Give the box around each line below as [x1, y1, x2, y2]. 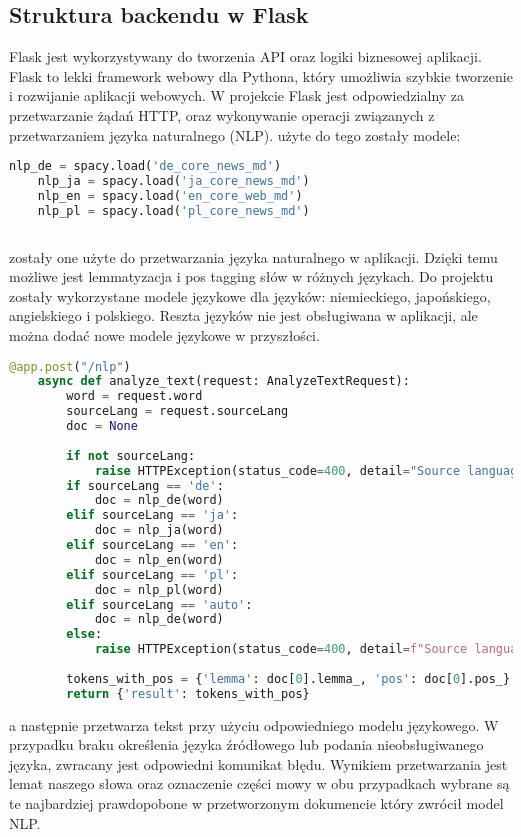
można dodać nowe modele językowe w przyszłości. [9, 324, 320, 345]
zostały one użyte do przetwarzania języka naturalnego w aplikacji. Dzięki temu [9, 246, 498, 267]
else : [66, 627, 103, 642]
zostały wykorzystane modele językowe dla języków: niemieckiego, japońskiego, [9, 285, 491, 306]
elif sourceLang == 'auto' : [66, 597, 253, 612]
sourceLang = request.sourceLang [66, 404, 289, 419]
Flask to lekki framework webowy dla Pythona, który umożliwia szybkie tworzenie [9, 65, 513, 86]
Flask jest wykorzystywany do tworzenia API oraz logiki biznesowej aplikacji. [9, 46, 482, 67]
